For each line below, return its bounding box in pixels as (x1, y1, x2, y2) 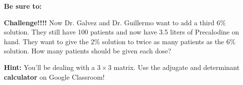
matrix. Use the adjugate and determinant (113, 62, 240, 72)
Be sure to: (4, 1, 42, 11)
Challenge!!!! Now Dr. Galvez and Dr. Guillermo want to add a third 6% (4, 17, 226, 27)
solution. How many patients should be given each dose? (4, 46, 171, 56)
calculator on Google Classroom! (4, 71, 105, 82)
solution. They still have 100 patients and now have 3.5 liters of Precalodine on (4, 27, 239, 37)
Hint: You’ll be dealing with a (4, 62, 95, 72)
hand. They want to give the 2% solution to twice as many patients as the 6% (4, 36, 236, 46)
